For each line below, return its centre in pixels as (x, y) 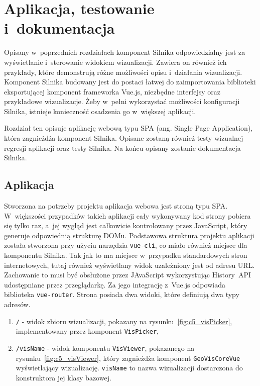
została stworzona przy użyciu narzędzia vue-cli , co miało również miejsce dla (126, 245)
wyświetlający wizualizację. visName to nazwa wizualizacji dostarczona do (129, 368)
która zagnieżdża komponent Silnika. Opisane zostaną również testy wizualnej (124, 138)
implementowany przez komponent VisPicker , (87, 331)
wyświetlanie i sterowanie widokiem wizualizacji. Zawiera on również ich (115, 62)
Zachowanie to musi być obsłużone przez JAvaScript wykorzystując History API (128, 275)
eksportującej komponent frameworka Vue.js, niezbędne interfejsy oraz (112, 91)
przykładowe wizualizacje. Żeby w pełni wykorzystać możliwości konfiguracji (122, 101)
